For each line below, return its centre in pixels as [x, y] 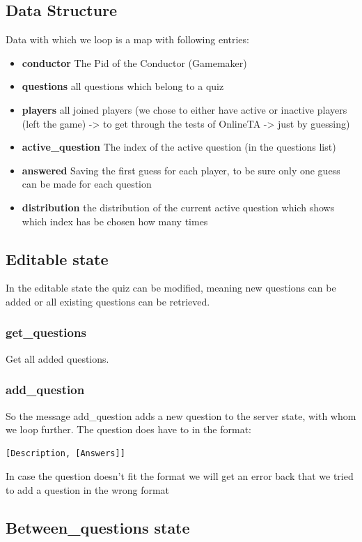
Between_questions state [98, 527]
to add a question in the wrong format [88, 489]
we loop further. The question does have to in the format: [128, 429]
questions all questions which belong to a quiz [123, 86]
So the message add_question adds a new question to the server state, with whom [181, 415]
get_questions [46, 332]
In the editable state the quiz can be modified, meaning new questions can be [171, 288]
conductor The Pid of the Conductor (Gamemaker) [134, 62]
